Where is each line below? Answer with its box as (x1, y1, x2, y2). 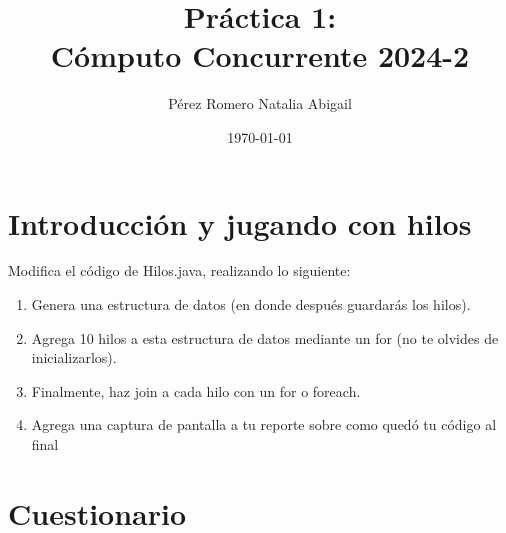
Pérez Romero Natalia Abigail (168, 93, 352, 114)
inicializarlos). (31, 347, 117, 368)
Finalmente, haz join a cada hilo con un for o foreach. (31, 380, 361, 401)
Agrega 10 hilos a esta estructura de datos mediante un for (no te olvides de (31, 327, 499, 348)
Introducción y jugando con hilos (8, 202, 472, 243)
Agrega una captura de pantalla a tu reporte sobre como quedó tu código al (31, 414, 497, 435)
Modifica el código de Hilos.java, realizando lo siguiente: (8, 260, 351, 281)
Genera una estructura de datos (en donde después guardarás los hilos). (31, 294, 471, 315)
